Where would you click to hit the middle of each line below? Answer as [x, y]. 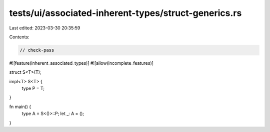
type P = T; [33, 88]
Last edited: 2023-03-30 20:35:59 [45, 28]
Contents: [19, 37]
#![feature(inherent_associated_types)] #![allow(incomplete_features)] [81, 63]
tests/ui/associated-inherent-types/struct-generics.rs [125, 13]
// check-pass [37, 50]
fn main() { [20, 107]
